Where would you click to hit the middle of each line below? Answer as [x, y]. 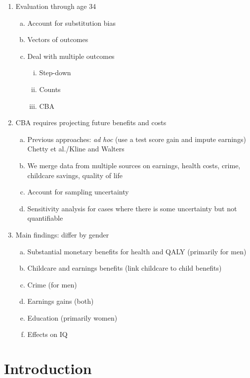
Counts [50, 89]
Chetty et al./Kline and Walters [76, 149]
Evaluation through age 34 [56, 6]
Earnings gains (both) [61, 301]
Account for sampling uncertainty [78, 192]
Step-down [55, 72]
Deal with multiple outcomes [71, 56]
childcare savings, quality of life [75, 175]
